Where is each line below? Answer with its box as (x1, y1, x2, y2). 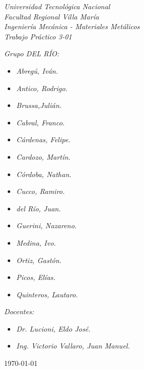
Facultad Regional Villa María (4, 11, 99, 21)
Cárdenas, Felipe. (16, 134, 71, 145)
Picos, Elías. (16, 272, 56, 282)
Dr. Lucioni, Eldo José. (16, 323, 91, 334)
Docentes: (4, 306, 34, 317)
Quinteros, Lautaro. (16, 289, 78, 299)
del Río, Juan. (16, 203, 61, 213)
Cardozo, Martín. (16, 151, 71, 162)
